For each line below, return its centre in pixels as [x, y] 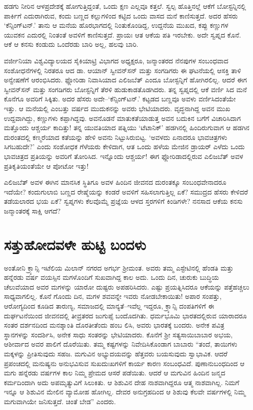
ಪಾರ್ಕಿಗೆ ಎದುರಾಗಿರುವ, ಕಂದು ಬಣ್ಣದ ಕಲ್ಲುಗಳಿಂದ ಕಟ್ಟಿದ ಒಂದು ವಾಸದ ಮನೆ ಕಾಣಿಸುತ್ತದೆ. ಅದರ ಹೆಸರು [121, 15]
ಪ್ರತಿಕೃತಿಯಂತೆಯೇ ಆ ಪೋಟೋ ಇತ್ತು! [46, 166]
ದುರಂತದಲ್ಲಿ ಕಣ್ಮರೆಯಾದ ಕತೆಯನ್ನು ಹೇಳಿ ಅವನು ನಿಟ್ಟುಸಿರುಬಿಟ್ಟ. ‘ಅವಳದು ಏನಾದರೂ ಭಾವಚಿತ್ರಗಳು [116, 137]
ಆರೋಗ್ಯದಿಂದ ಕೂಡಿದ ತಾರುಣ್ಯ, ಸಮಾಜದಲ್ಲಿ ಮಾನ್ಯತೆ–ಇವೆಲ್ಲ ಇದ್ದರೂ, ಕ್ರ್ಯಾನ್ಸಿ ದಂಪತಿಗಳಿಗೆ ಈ [109, 305]
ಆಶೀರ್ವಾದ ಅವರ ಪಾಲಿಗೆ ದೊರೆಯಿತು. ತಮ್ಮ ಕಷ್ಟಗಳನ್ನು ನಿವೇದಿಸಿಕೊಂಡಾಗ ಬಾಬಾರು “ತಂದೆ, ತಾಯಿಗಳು [121, 344]
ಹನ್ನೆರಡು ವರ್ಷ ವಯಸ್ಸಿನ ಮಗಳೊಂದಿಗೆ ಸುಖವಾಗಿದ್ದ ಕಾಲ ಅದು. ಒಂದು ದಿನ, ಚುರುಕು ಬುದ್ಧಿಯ [111, 277]
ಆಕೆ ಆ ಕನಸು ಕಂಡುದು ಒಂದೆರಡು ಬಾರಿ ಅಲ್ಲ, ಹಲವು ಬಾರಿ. [71, 44]
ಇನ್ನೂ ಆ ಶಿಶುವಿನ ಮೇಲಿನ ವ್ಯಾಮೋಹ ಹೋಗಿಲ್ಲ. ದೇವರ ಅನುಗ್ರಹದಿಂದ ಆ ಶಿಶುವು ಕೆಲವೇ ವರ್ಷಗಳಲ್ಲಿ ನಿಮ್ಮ [125, 392]
